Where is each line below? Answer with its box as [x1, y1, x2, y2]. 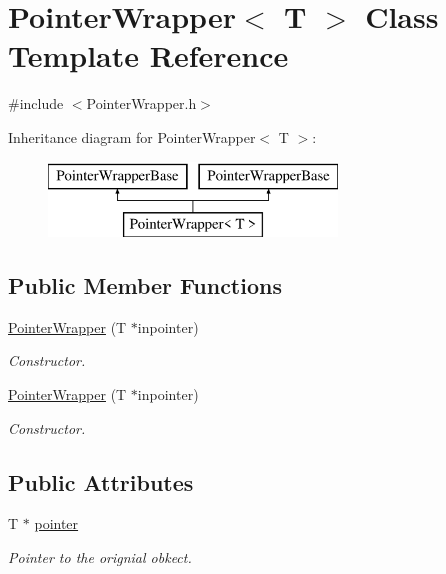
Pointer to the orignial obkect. [8, 547, 192, 568]
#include [8, 93, 64, 114]
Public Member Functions [8, 270, 282, 301]
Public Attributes [8, 466, 194, 497]
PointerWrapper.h [86, 93, 197, 114]
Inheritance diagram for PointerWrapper [8, 126, 256, 147]
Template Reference [8, 35, 289, 76]
